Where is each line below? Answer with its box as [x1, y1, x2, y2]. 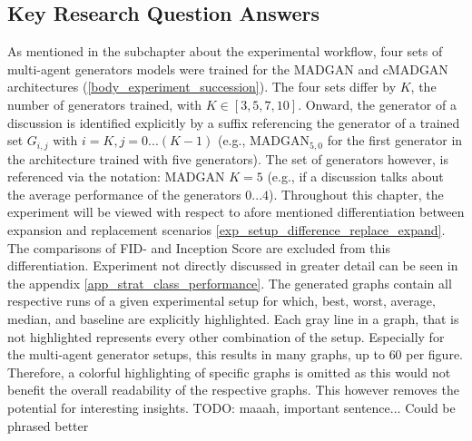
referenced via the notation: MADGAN [7, 167, 225, 186]
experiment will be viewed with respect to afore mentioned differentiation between [7, 202, 465, 221]
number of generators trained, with [7, 94, 202, 113]
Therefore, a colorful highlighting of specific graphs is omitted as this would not [7, 362, 451, 381]
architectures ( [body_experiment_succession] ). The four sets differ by [7, 77, 397, 96]
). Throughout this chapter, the [269, 184, 444, 203]
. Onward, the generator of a [298, 94, 457, 113]
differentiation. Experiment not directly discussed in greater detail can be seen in [7, 256, 458, 275]
